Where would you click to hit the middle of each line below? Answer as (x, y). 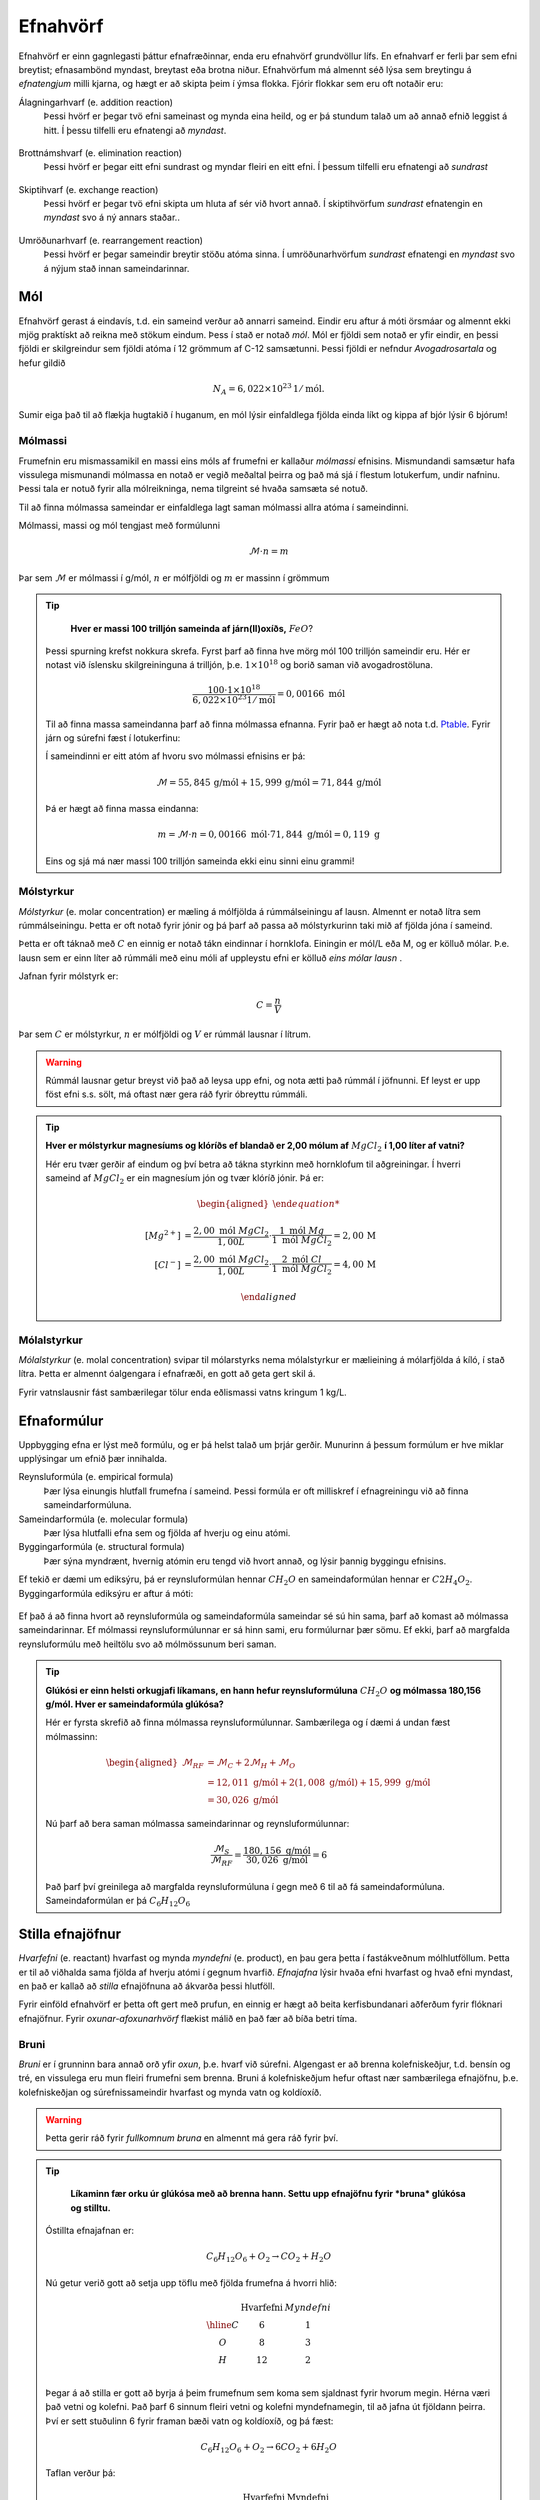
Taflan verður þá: (80, 2473)
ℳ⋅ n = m (268, 551)
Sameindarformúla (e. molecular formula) (103, 1519)
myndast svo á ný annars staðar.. (111, 217)
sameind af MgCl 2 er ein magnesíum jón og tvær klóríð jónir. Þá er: (185, 1178)
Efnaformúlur (61, 1420)
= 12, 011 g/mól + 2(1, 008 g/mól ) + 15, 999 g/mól (318, 1782)
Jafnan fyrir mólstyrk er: (68, 976)
